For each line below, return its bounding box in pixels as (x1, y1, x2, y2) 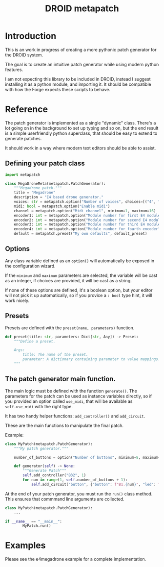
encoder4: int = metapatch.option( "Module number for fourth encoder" (14, 226, 161, 232)
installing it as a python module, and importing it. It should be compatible (5, 81, 151, 87)
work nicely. (5, 297, 30, 303)
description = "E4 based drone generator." (14, 195, 104, 200)
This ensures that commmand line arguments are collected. (5, 496, 124, 502)
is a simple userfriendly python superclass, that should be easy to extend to (5, 130, 158, 136)
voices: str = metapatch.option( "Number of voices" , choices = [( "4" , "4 (14, 199, 163, 204)
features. (5, 67, 23, 73)
